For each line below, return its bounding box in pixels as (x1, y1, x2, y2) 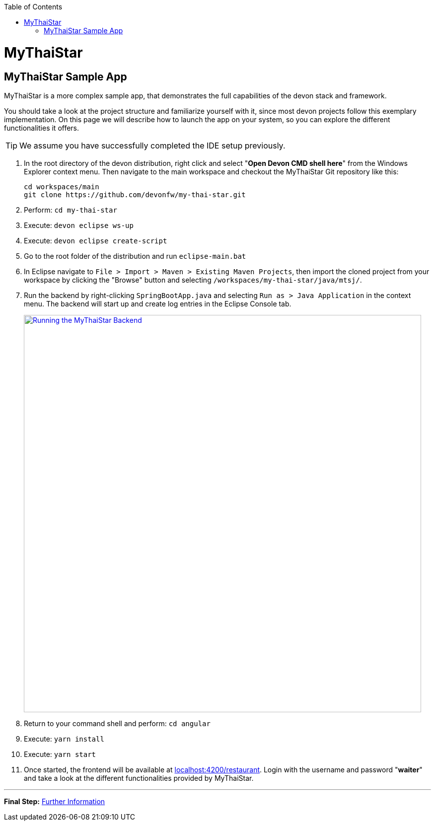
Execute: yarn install (24, 734, 104, 743)
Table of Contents (4, 2, 63, 11)
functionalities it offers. (4, 123, 79, 132)
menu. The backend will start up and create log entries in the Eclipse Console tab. (24, 299, 291, 308)
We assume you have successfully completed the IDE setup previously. (19, 140, 286, 150)
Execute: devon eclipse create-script (24, 236, 167, 245)
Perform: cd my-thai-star (24, 205, 117, 214)
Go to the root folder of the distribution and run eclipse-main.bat (24, 251, 246, 260)
